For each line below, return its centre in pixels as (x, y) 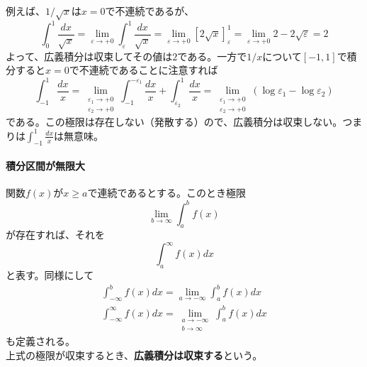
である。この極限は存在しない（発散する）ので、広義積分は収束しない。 (174, 121)
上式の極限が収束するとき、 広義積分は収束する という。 (134, 355)
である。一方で (212, 56)
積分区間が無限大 (45, 166)
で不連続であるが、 (150, 11)
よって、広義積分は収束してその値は (89, 56)
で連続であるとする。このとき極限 (166, 193)
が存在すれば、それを (55, 235)
